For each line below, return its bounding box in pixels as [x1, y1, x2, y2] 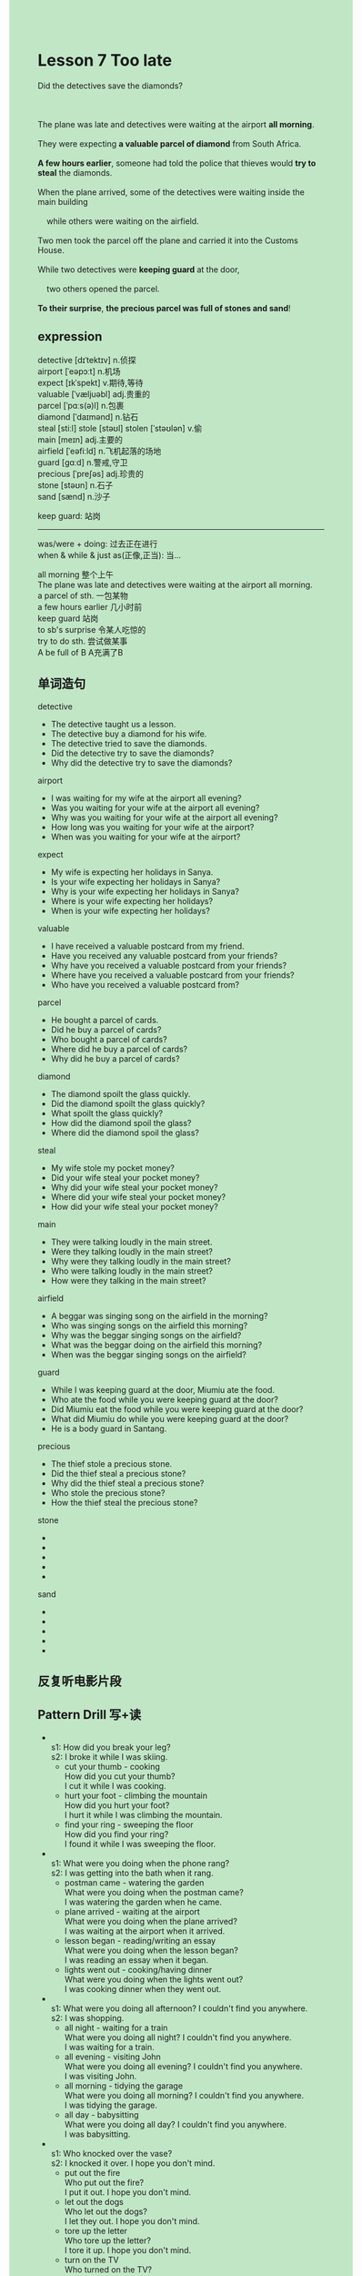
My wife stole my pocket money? [50, 1162, 176, 1174]
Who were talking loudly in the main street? [50, 1265, 213, 1276]
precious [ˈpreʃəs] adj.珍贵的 [37, 468, 145, 479]
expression [37, 329, 103, 345]
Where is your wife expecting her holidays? [50, 895, 213, 906]
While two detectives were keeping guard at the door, [37, 264, 240, 275]
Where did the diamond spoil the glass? [50, 1127, 199, 1138]
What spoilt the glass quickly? [50, 1107, 164, 1119]
